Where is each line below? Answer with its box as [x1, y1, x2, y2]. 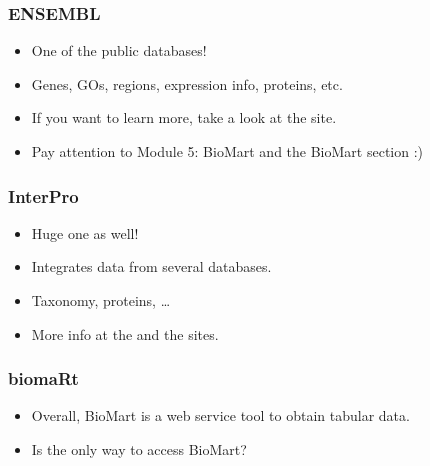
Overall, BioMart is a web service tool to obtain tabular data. [31, 405, 410, 426]
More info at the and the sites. [31, 323, 219, 344]
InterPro [8, 183, 79, 208]
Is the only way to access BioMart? [31, 439, 247, 459]
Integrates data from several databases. [31, 256, 272, 277]
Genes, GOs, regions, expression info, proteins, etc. [31, 73, 343, 94]
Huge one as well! [31, 222, 139, 243]
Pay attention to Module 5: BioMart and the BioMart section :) [31, 141, 423, 161]
